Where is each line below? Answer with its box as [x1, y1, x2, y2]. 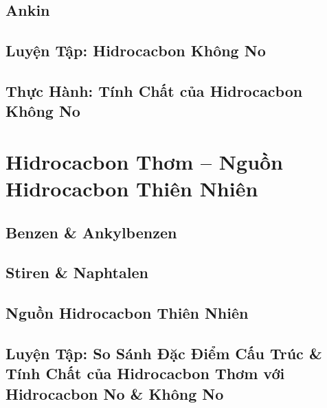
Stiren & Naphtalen [5, 262, 148, 283]
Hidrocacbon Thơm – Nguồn [5, 147, 284, 175]
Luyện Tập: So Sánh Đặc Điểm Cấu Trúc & [5, 343, 322, 364]
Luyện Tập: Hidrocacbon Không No [5, 40, 266, 61]
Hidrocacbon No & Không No [5, 383, 224, 404]
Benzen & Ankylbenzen [5, 221, 177, 242]
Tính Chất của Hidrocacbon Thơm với [5, 363, 285, 384]
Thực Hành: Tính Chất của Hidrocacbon [5, 80, 303, 101]
